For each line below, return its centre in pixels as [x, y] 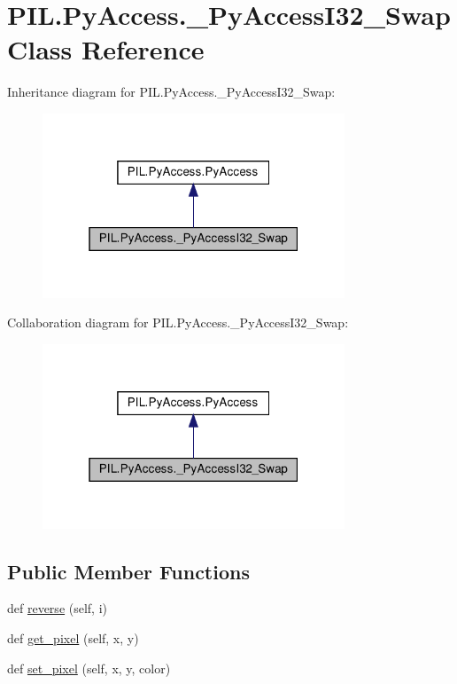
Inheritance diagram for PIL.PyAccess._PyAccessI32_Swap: [171, 92]
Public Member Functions [128, 571]
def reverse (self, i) [58, 608]
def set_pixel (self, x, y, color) [89, 668]
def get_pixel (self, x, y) [73, 637]
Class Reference [106, 49]
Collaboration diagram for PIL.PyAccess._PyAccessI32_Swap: [178, 322]
